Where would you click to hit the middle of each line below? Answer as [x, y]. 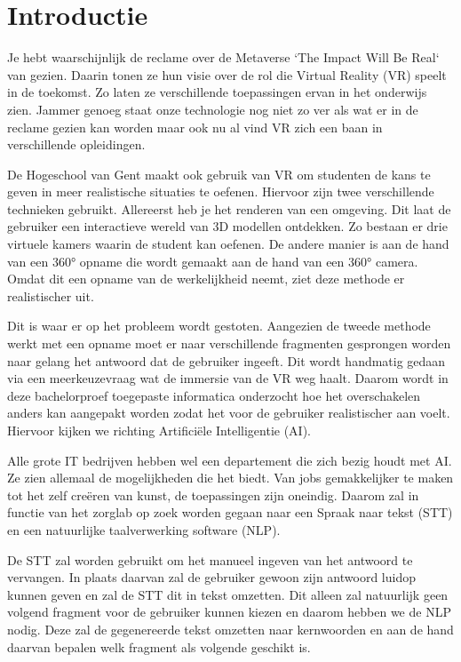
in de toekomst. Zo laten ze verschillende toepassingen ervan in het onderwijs [217, 92]
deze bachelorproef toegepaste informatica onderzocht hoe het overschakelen [214, 395]
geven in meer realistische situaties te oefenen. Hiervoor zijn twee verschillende [221, 191]
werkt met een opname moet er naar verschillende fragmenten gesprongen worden [229, 343]
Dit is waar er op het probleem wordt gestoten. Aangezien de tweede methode [219, 326]
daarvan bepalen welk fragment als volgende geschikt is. [159, 646]
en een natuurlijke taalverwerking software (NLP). [144, 529]
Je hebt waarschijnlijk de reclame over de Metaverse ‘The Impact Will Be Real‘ [223, 57]
